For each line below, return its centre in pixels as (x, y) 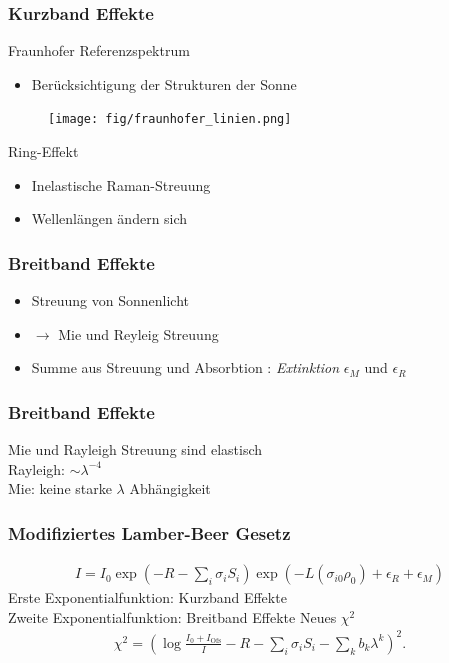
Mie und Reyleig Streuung (138, 333)
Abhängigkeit (170, 488)
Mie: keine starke (60, 488)
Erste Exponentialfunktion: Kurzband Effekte (147, 597)
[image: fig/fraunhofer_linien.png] (170, 119)
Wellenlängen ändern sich (109, 218)
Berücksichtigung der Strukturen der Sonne (164, 83)
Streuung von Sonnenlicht (110, 300)
